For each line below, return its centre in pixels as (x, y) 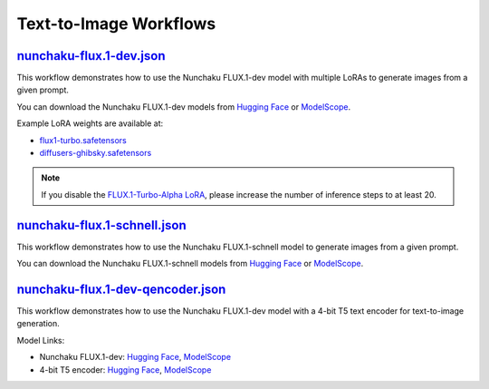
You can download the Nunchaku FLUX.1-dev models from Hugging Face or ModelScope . (184, 107)
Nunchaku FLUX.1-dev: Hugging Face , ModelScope (135, 357)
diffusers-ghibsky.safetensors (96, 153)
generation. (38, 324)
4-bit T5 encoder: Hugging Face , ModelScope (125, 370)
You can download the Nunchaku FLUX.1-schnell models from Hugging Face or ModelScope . (190, 264)
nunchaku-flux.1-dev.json (91, 56)
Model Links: (41, 340)
